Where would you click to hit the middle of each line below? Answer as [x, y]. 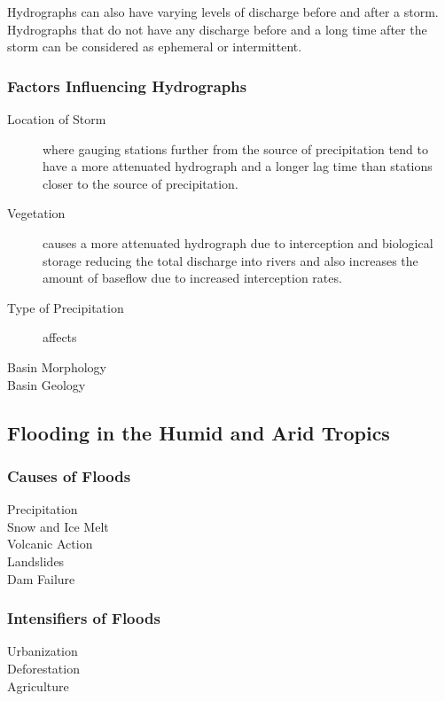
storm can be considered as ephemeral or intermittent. [155, 47]
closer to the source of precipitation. [141, 183]
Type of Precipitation [66, 307]
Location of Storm [57, 119]
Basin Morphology [57, 366]
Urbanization [43, 651]
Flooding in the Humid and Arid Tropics [199, 432]
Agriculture [38, 685]
